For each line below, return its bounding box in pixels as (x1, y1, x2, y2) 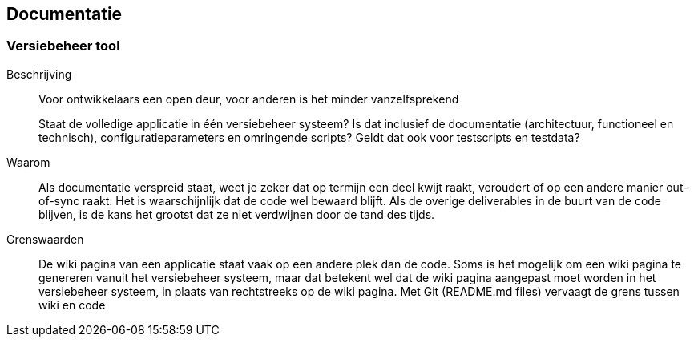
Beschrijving (6, 67, 72, 81)
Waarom (6, 155, 50, 169)
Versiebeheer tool (6, 38, 120, 54)
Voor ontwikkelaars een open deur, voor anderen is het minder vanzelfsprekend (38, 91, 459, 106)
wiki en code (38, 297, 106, 312)
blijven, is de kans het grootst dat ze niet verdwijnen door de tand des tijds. (38, 207, 435, 221)
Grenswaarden (6, 232, 84, 246)
